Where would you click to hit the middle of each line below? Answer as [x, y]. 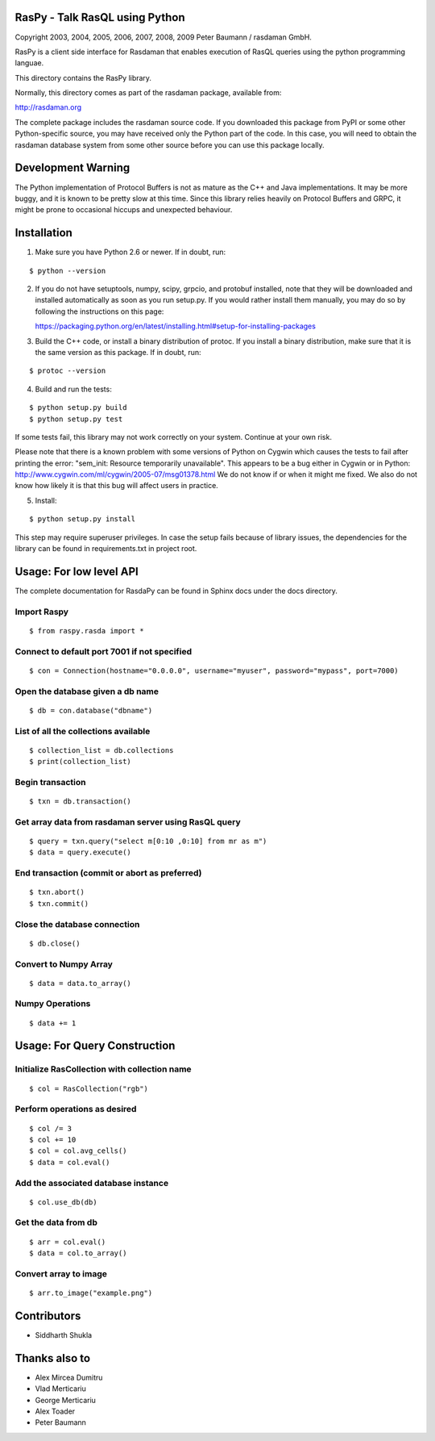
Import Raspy [41, 612]
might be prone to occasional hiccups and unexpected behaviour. [124, 210]
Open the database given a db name [87, 691]
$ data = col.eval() [70, 1162]
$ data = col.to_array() [78, 1253]
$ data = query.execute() [81, 852]
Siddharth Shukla [64, 1334]
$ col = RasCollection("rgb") [89, 1088]
